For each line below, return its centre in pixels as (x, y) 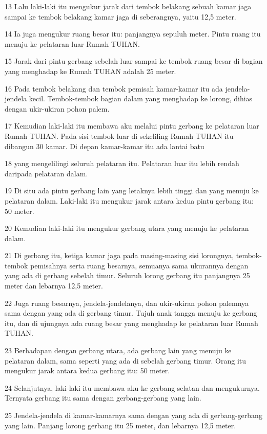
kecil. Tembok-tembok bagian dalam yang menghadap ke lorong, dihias (141, 98)
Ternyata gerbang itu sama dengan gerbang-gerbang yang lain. (103, 398)
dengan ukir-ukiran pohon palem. (57, 108)
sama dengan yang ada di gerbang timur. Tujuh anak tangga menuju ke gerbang (131, 313)
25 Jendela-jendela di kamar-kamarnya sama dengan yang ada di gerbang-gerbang (133, 415)
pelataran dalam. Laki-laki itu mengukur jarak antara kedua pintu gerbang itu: (129, 200)
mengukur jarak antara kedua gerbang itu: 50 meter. (87, 370)
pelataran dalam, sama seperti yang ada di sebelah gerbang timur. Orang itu (126, 360)
